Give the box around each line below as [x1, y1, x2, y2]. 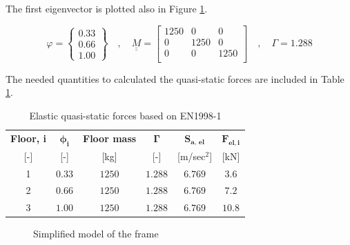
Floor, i [10, 131, 47, 146]
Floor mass [83, 131, 137, 146]
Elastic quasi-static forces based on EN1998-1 [29, 108, 222, 122]
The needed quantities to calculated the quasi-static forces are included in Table [6, 71, 344, 86]
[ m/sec [177, 148, 206, 163]
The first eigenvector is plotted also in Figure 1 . [6, 1, 208, 15]
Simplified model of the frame [33, 226, 159, 241]
